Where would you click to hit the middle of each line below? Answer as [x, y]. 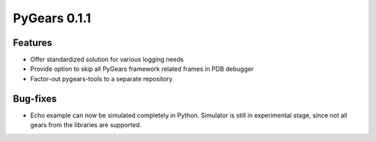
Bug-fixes [35, 98]
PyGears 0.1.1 [52, 18]
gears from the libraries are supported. [86, 125]
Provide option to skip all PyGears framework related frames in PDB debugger [142, 69]
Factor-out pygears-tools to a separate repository [102, 78]
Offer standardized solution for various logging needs [107, 60]
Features [32, 43]
